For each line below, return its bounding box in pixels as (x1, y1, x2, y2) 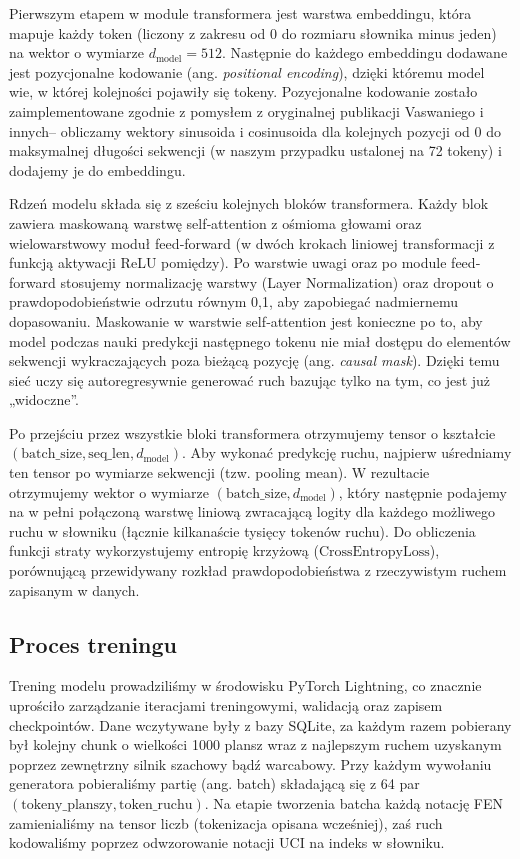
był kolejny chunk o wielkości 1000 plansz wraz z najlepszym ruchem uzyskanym (9, 734, 502, 755)
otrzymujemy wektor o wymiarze (9, 481, 209, 502)
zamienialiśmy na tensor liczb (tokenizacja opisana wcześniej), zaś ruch (9, 812, 443, 833)
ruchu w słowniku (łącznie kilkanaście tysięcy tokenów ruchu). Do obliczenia (9, 520, 476, 541)
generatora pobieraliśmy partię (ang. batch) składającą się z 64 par (9, 773, 420, 794)
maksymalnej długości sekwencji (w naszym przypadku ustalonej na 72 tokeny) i (9, 140, 502, 161)
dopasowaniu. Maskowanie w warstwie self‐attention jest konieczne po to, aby (9, 310, 483, 331)
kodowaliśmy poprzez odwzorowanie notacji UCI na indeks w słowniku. (9, 832, 445, 853)
